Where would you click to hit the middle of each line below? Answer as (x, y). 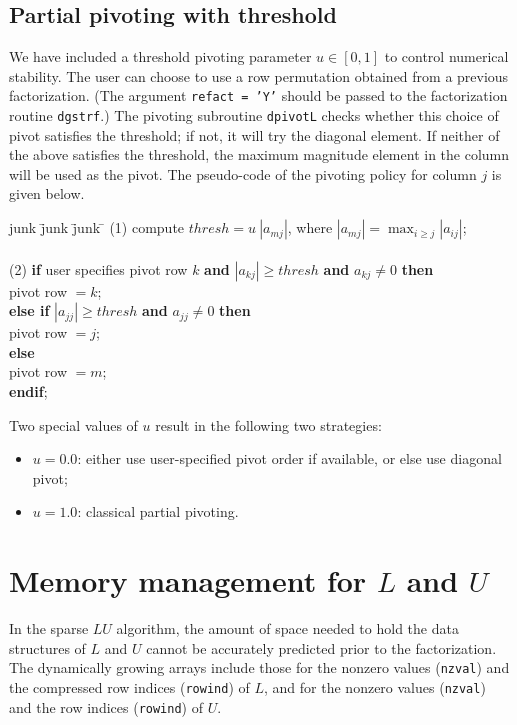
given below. (47, 193)
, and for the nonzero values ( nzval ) (375, 686)
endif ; (28, 391)
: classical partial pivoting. (158, 511)
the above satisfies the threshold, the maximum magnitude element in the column (259, 154)
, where (310, 227)
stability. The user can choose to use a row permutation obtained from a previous (259, 75)
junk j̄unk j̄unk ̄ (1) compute (97, 227)
